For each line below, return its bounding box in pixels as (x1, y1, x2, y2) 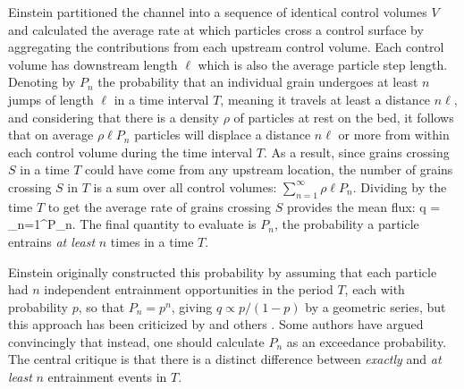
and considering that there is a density (8, 107, 219, 126)
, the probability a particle (274, 215, 419, 233)
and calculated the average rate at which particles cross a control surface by (8, 20, 424, 38)
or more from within (338, 125, 450, 144)
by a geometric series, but (305, 297, 446, 316)
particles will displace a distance (134, 125, 311, 144)
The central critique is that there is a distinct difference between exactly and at (8, 350, 442, 368)
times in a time (110, 232, 194, 250)
